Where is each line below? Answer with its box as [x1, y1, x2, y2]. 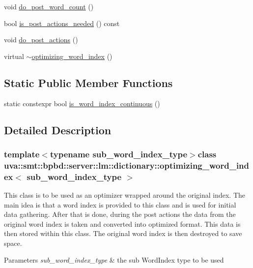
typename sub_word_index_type [50, 148, 188, 160]
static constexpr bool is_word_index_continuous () [4, 98, 160, 108]
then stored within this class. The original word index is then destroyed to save [4, 228, 242, 238]
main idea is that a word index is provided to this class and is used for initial [4, 199, 236, 209]
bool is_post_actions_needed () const [4, 18, 120, 28]
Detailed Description [4, 122, 112, 137]
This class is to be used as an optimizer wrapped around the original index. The [4, 190, 246, 200]
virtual [4, 51, 24, 61]
